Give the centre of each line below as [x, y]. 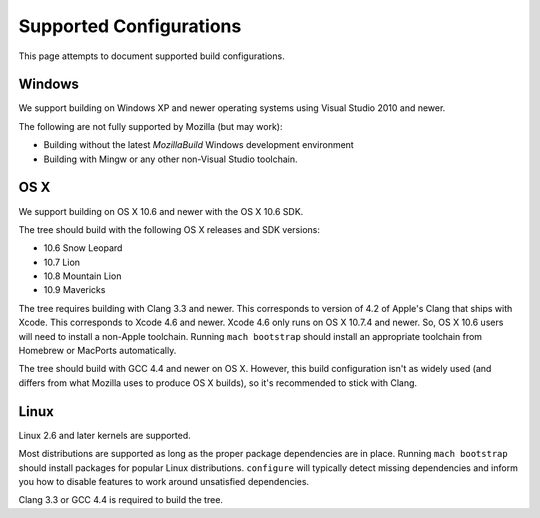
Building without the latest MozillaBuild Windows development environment [198, 145]
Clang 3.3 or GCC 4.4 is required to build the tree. [121, 500]
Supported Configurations [130, 26]
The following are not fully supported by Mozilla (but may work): [151, 126]
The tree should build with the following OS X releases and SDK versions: [169, 229]
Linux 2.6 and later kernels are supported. [105, 435]
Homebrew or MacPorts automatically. [97, 351]
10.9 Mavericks [74, 290]
